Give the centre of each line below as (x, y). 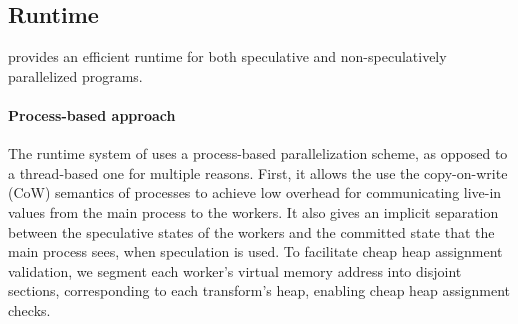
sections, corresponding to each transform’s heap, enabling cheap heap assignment (259, 290)
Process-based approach (92, 114)
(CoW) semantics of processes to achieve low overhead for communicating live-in (255, 192)
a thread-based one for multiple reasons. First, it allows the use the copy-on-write (258, 172)
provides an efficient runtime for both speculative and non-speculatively (227, 56)
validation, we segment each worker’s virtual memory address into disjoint (235, 270)
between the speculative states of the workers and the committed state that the (251, 231)
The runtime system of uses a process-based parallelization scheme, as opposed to (258, 153)
